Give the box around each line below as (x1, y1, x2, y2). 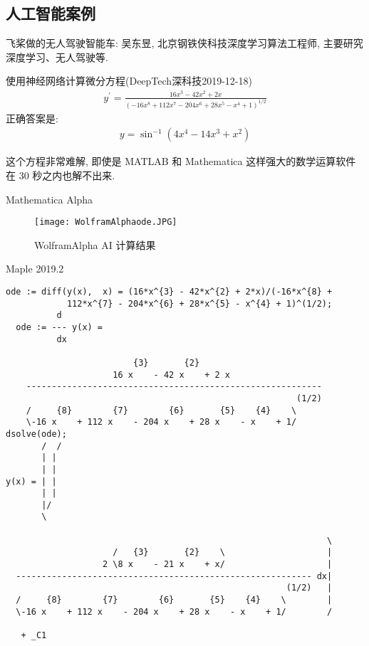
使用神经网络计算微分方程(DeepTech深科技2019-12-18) (6, 73, 252, 88)
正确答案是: (6, 110, 58, 125)
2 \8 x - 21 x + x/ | (103, 559, 333, 570)
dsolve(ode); (6, 428, 67, 439)
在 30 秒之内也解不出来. (6, 167, 115, 182)
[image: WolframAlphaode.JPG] (34, 217, 177, 228)
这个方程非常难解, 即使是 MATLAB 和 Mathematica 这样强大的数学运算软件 (6, 154, 356, 169)
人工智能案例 (6, 2, 95, 24)
